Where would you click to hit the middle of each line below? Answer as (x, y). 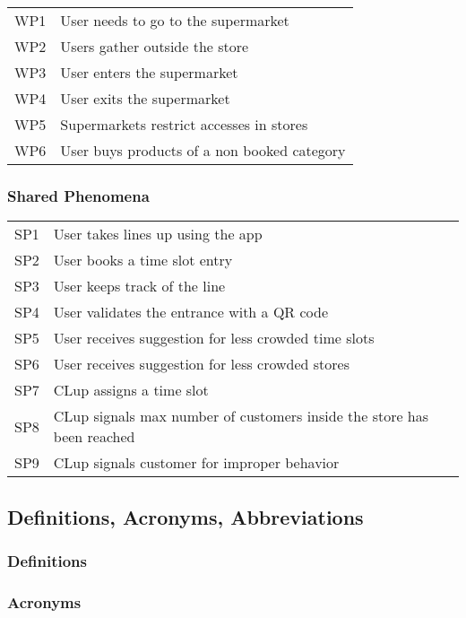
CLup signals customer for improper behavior (196, 463)
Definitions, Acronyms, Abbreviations (186, 516)
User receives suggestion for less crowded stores (201, 364)
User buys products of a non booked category (203, 150)
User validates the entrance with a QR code (191, 312)
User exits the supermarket (145, 98)
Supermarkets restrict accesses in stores (184, 124)
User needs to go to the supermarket (175, 20)
